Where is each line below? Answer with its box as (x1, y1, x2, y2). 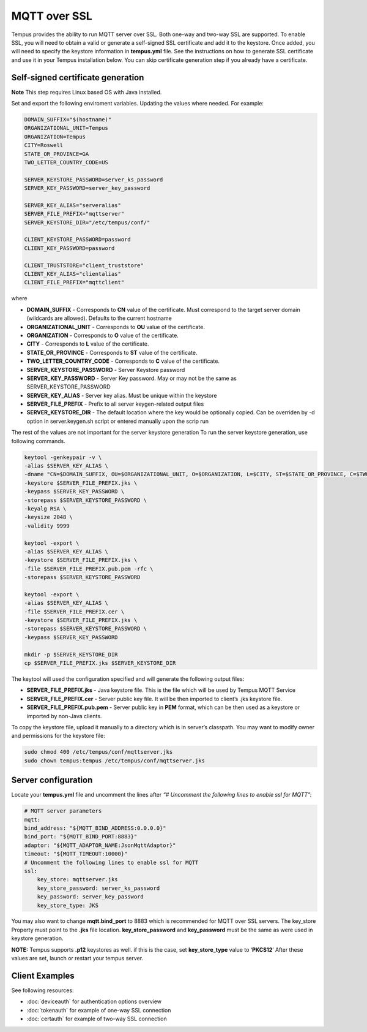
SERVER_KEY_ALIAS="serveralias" (24, 202, 122, 208)
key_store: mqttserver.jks (37, 876, 119, 883)
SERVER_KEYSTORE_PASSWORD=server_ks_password (24, 176, 163, 183)
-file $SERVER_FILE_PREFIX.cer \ (24, 608, 125, 615)
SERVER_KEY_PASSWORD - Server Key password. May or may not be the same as (26, 374, 237, 382)
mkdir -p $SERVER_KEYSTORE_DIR (24, 651, 119, 658)
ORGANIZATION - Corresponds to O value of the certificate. (26, 332, 179, 339)
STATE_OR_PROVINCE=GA (24, 150, 89, 157)
